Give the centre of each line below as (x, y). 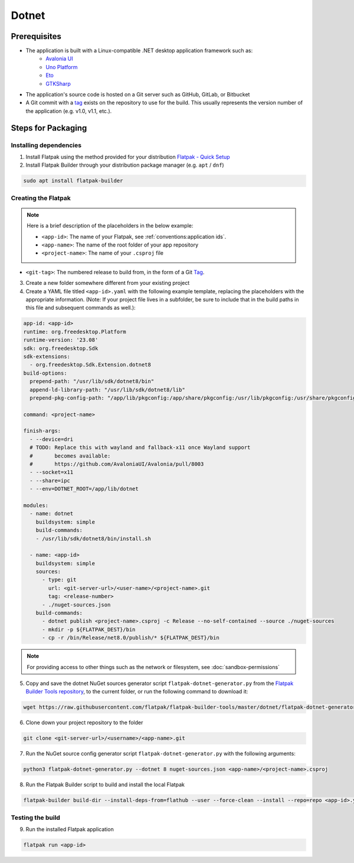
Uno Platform (62, 67)
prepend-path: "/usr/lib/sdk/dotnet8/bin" (92, 382)
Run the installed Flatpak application (70, 829)
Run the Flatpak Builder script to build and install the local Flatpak (105, 785)
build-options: (45, 373)
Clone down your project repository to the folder (84, 723)
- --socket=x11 (52, 472)
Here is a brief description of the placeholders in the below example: (110, 226)
